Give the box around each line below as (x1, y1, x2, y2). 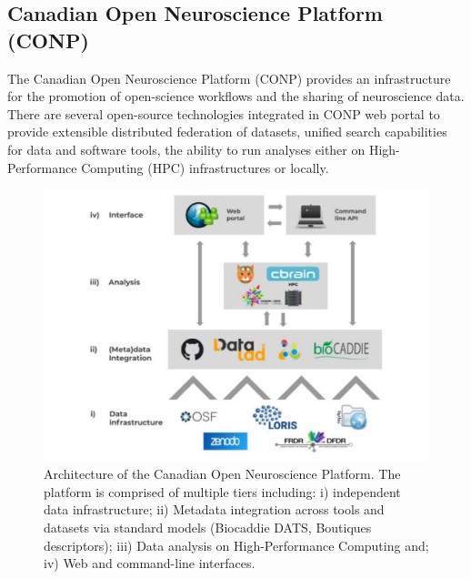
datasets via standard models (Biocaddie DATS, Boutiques (44, 518, 372, 537)
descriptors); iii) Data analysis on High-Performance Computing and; (44, 535, 429, 554)
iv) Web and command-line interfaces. (44, 554, 256, 573)
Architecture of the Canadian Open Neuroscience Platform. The (44, 464, 401, 483)
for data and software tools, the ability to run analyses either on (7, 139, 366, 158)
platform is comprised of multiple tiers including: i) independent (44, 482, 401, 501)
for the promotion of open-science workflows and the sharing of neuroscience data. (7, 86, 465, 106)
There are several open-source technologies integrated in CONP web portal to (7, 104, 440, 123)
